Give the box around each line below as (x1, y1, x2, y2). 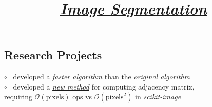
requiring (4, 91, 32, 102)
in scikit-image (135, 91, 181, 102)
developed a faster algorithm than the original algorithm (13, 71, 190, 82)
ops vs (72, 91, 92, 102)
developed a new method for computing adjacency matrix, (13, 81, 195, 92)
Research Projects (4, 47, 102, 63)
